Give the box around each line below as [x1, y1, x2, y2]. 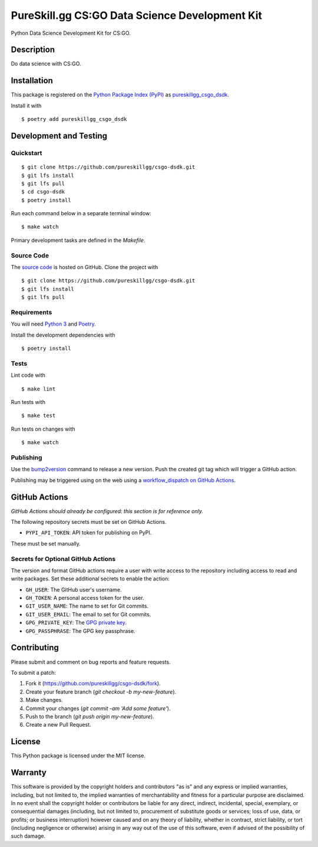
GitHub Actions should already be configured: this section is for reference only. [11, 507, 203, 514]
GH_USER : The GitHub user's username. [25, 586, 122, 593]
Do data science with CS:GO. [11, 60, 82, 67]
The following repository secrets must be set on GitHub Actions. [11, 518, 167, 525]
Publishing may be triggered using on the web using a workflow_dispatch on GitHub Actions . [11, 477, 236, 484]
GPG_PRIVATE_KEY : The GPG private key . [25, 619, 127, 626]
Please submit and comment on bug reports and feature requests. [11, 658, 171, 665]
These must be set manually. [11, 540, 81, 547]
